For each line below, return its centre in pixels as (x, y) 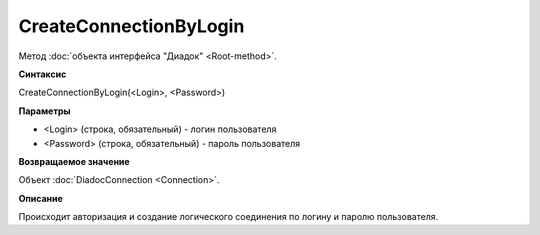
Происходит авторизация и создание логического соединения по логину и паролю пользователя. (228, 217)
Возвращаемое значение (74, 161)
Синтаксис (42, 74)
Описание (41, 198)
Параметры (44, 111)
